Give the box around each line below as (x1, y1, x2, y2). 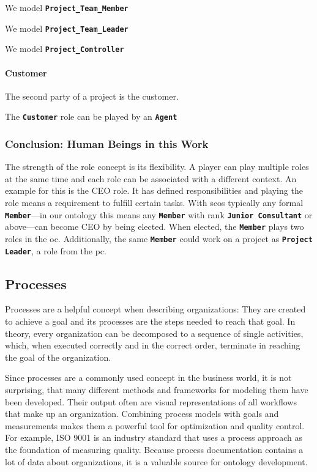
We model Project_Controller (5, 42, 124, 55)
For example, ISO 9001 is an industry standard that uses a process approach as (5, 431, 302, 444)
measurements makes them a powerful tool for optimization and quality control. (5, 419, 305, 432)
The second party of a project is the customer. (5, 89, 179, 102)
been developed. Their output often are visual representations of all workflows (5, 395, 297, 408)
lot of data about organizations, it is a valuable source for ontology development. (5, 455, 308, 468)
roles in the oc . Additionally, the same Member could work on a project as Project (5, 232, 313, 245)
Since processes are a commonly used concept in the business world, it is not (5, 371, 292, 384)
